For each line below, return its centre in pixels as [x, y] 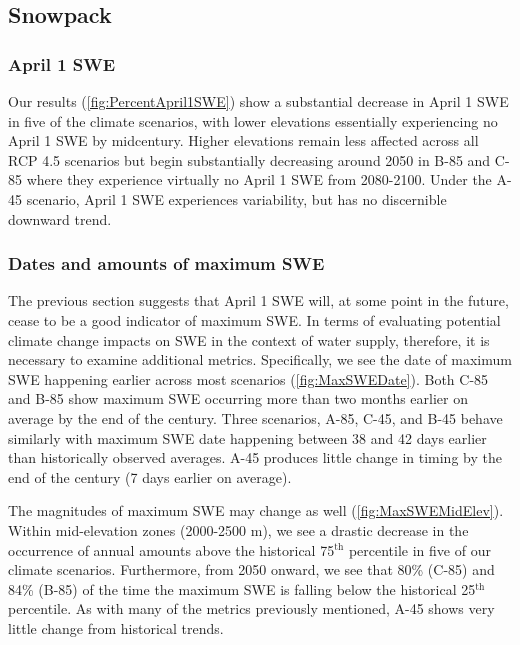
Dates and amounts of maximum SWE [166, 263]
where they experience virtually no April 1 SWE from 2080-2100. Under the [259, 179]
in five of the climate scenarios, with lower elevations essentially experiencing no [253, 120]
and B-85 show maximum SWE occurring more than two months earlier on [238, 398]
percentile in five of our [419, 549]
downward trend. [60, 218]
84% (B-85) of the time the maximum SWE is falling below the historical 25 [242, 588]
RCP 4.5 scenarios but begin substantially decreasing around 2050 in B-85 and [249, 159]
